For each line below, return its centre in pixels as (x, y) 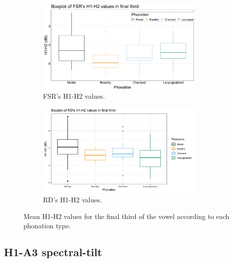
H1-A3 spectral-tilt (53, 252)
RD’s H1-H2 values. (73, 200)
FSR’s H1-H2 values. (74, 96)
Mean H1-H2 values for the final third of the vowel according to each (127, 216)
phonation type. (47, 226)
